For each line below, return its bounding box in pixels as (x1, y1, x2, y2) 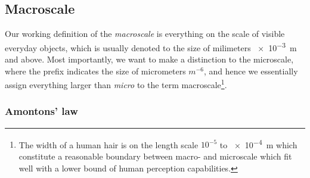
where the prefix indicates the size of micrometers (5, 64, 186, 77)
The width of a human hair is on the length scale (18, 138, 199, 151)
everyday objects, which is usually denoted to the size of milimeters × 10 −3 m (5, 39, 297, 54)
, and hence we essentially (203, 64, 298, 77)
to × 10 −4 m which (219, 136, 297, 151)
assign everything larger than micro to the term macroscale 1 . (5, 77, 227, 90)
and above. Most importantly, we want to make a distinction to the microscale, (5, 53, 294, 65)
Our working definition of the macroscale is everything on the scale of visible (5, 27, 285, 40)
